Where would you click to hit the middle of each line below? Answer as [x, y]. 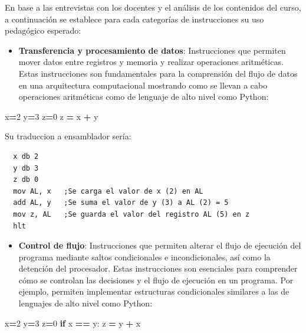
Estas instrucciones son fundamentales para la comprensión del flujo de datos [158, 73]
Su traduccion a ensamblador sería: [68, 136]
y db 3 [26, 168]
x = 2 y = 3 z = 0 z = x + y [52, 116]
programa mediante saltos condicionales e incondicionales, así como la [144, 257]
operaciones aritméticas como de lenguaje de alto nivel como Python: [144, 97]
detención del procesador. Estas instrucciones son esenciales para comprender [158, 268]
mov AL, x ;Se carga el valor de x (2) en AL [108, 191]
